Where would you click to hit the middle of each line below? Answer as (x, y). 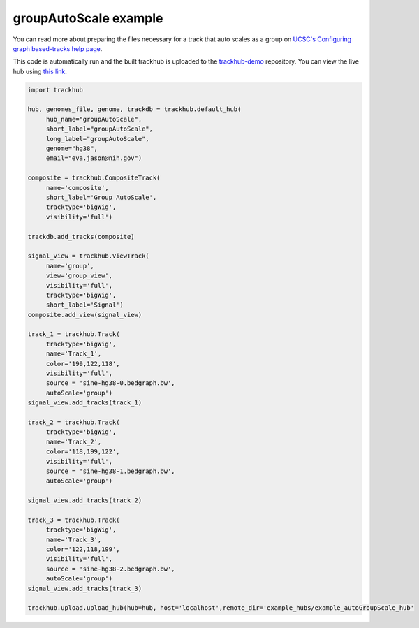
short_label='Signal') (84, 305)
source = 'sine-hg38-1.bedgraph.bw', (110, 471)
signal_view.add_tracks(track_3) (85, 588)
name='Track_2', (74, 441)
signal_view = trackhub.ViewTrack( (88, 256)
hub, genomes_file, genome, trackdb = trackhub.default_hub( (134, 109)
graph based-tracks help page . (58, 48)
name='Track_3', (74, 539)
